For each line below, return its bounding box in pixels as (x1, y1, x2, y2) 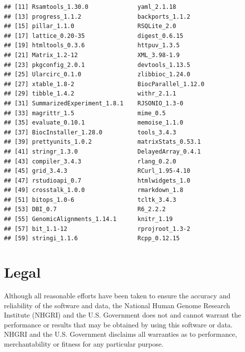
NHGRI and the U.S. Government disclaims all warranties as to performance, (4, 329, 237, 339)
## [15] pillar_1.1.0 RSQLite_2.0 (4, 23, 176, 30)
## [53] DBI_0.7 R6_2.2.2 (4, 206, 166, 213)
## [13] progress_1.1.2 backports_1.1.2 (4, 13, 191, 20)
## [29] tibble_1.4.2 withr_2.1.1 (4, 90, 176, 97)
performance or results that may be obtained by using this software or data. (4, 319, 233, 329)
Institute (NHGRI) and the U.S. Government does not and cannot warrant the (4, 310, 241, 320)
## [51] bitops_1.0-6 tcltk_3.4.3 (4, 196, 176, 203)
